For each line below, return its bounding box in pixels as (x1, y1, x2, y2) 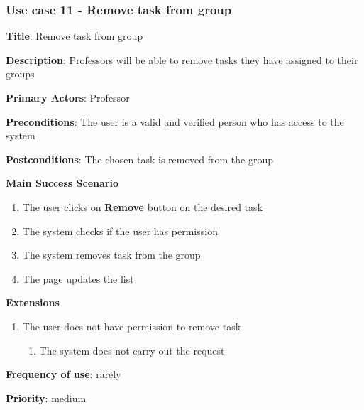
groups (6, 66, 35, 81)
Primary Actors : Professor (6, 90, 130, 104)
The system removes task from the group (22, 247, 201, 262)
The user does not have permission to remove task (22, 318, 241, 333)
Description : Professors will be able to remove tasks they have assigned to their (6, 52, 358, 67)
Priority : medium (6, 390, 87, 405)
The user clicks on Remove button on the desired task (22, 199, 263, 214)
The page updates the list (22, 271, 134, 286)
